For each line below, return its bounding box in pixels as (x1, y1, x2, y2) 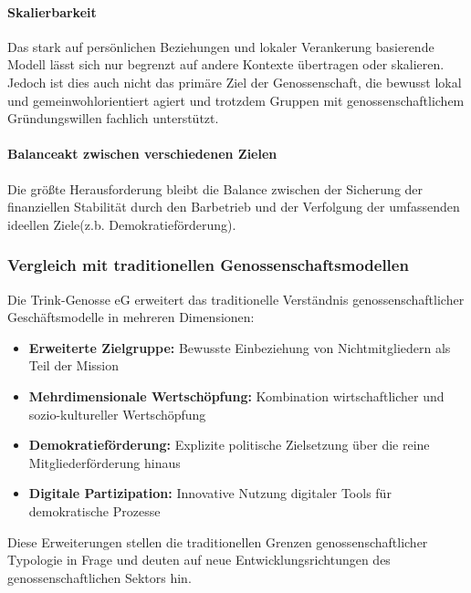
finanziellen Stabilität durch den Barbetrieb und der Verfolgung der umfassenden (7, 197, 460, 216)
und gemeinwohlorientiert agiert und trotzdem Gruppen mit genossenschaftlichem (7, 90, 465, 109)
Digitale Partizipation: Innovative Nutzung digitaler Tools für (28, 484, 392, 503)
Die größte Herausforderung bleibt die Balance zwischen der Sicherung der (7, 179, 424, 198)
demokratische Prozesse (28, 501, 161, 520)
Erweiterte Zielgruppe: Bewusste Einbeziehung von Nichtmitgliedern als (28, 338, 451, 357)
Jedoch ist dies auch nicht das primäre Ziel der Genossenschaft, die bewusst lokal (7, 72, 462, 91)
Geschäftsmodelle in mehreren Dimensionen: (7, 307, 255, 327)
